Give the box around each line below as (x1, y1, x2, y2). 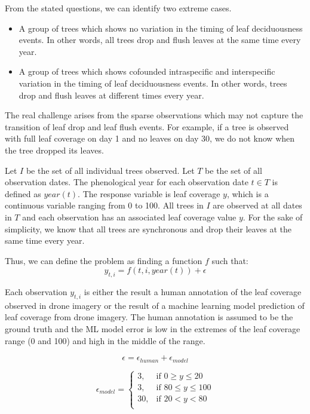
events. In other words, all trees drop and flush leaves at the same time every (19, 33, 301, 46)
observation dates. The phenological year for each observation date (5, 176, 248, 188)
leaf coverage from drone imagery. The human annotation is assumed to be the (5, 311, 293, 323)
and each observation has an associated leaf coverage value (22, 210, 237, 223)
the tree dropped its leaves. (5, 143, 104, 156)
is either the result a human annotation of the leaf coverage (84, 286, 302, 298)
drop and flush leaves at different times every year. (19, 88, 204, 101)
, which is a (226, 187, 269, 200)
